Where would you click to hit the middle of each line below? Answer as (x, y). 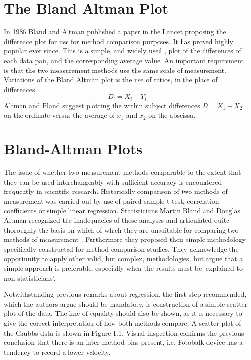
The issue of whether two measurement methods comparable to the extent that (123, 172)
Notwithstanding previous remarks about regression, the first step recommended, (125, 294)
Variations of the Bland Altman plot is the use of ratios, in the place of (111, 80)
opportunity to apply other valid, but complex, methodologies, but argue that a (124, 258)
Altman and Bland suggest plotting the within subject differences (102, 105)
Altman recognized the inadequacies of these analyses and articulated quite (117, 220)
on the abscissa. (172, 115)
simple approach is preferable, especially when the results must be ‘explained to (123, 268)
